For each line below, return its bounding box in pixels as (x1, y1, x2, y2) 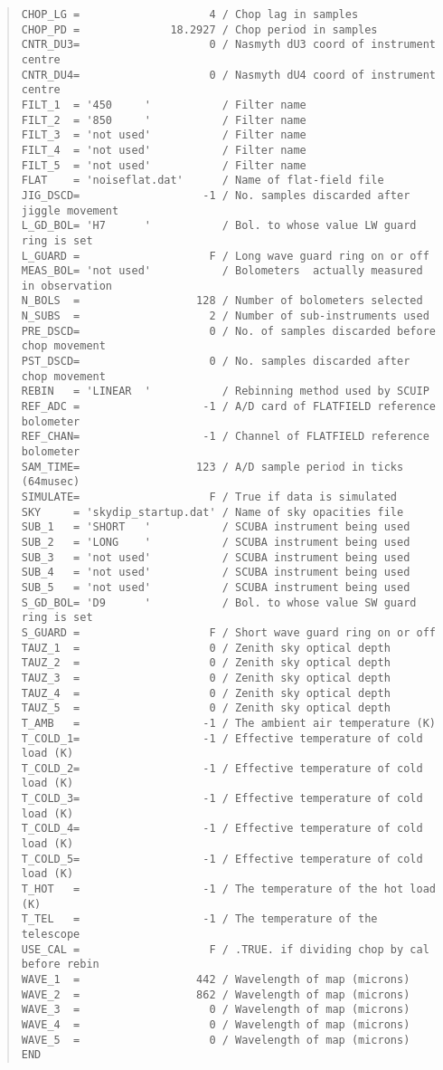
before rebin (21, 958, 99, 971)
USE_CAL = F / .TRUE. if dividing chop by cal (21, 942, 429, 956)
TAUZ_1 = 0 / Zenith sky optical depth (21, 641, 391, 654)
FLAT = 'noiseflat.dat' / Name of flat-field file (21, 174, 384, 187)
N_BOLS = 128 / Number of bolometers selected (21, 294, 423, 308)
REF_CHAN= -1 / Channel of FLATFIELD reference (21, 430, 429, 444)
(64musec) (21, 475, 80, 489)
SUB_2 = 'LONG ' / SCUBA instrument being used (21, 535, 410, 549)
